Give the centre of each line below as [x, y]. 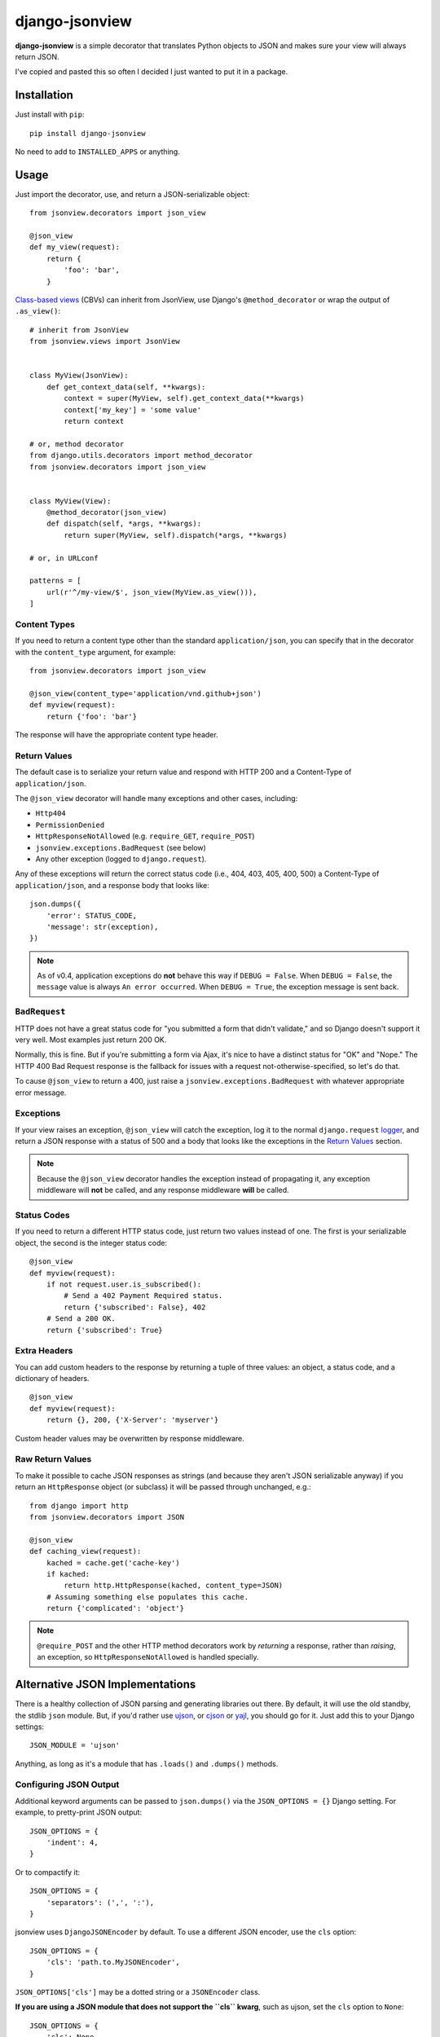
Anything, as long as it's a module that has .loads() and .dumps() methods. [147, 1763]
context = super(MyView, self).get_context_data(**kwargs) [184, 398]
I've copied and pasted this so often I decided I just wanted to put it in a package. [152, 72]
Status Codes [42, 1216]
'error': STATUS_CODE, [92, 915]
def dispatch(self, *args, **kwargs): [124, 524]
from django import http [79, 1506]
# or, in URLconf [64, 558]
